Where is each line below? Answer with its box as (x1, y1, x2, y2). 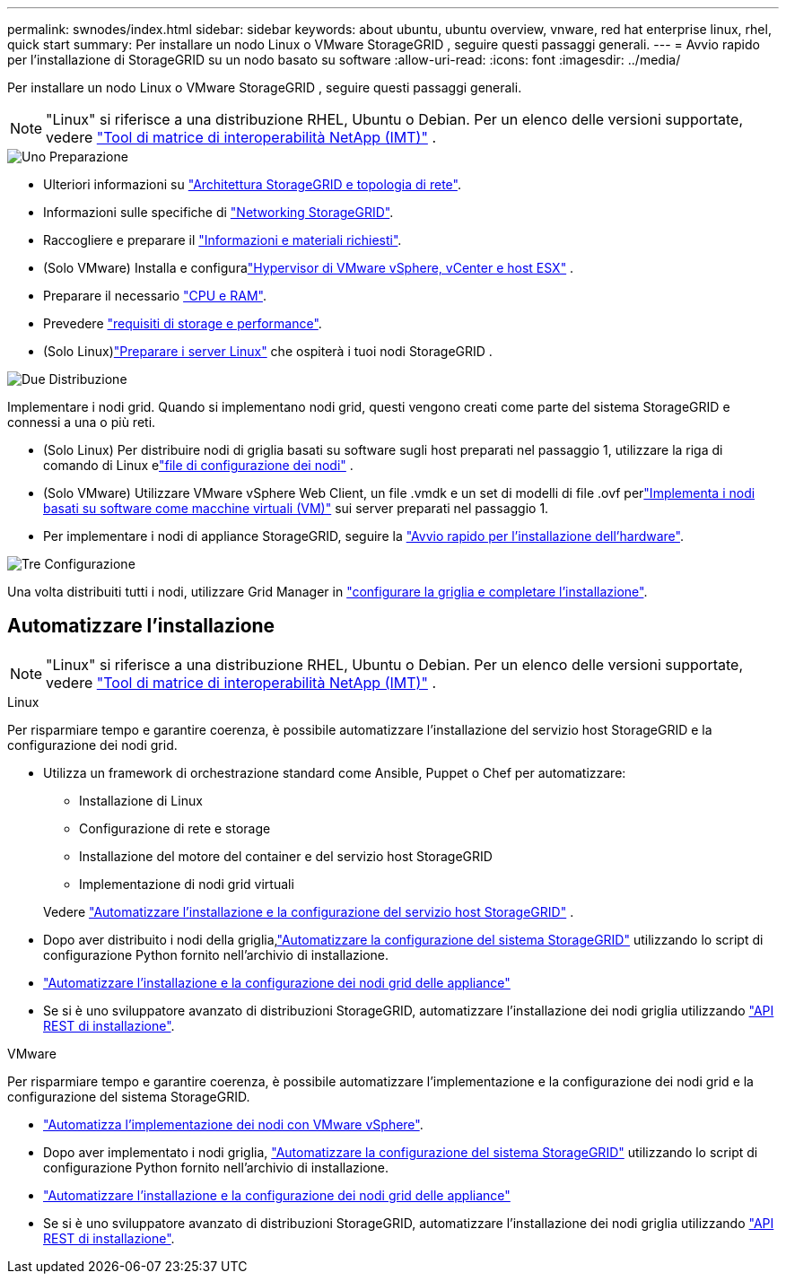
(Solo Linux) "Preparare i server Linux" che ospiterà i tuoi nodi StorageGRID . (43, 344, 493, 359)
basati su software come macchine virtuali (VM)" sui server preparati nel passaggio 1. (43, 501, 549, 516)
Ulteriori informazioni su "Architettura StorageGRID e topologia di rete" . (43, 177, 461, 192)
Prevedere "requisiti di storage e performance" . (43, 316, 322, 331)
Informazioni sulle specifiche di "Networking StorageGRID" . (43, 205, 394, 220)
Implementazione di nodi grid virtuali (79, 876, 294, 892)
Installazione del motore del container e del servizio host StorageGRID (79, 848, 493, 864)
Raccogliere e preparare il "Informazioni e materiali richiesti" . (43, 232, 402, 248)
